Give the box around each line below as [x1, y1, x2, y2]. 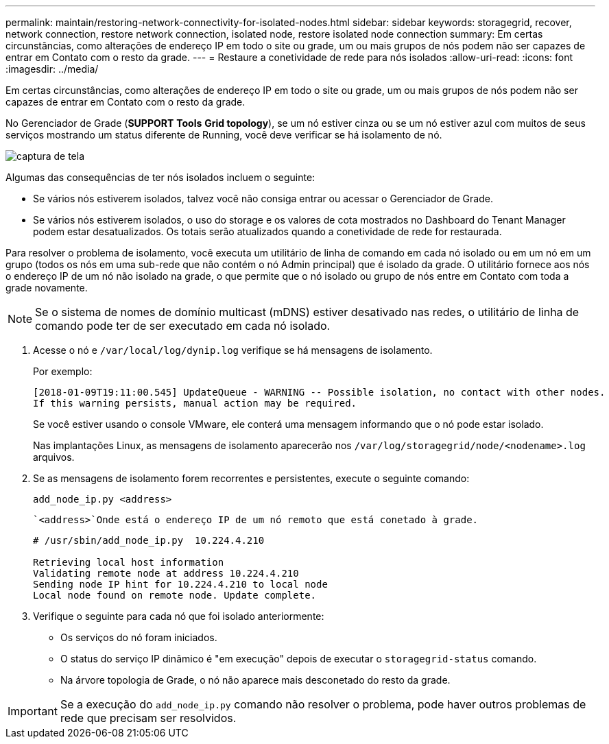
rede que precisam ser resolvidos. [60, 711, 237, 725]
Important [8, 704, 58, 718]
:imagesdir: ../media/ [5, 63, 99, 75]
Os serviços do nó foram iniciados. [60, 632, 217, 643]
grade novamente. [5, 282, 88, 293]
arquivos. [33, 451, 75, 463]
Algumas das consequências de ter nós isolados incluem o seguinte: [5, 171, 315, 183]
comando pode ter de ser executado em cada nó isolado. [35, 319, 331, 333]
